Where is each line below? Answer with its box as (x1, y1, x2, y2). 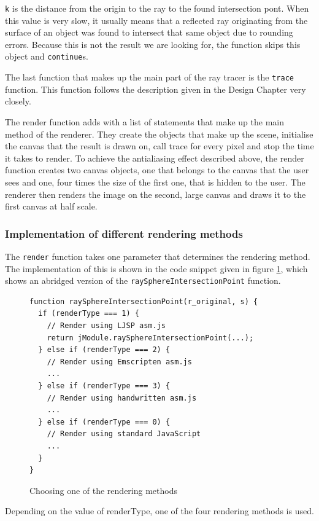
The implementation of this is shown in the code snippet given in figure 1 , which (5, 262, 308, 275)
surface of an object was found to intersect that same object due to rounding (5, 26, 293, 39)
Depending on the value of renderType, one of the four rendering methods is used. (5, 504, 314, 517)
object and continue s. (5, 50, 88, 63)
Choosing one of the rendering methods (29, 484, 177, 496)
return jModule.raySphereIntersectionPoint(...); (47, 333, 254, 342)
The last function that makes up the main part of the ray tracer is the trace (5, 71, 294, 84)
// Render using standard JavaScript (47, 429, 201, 439)
